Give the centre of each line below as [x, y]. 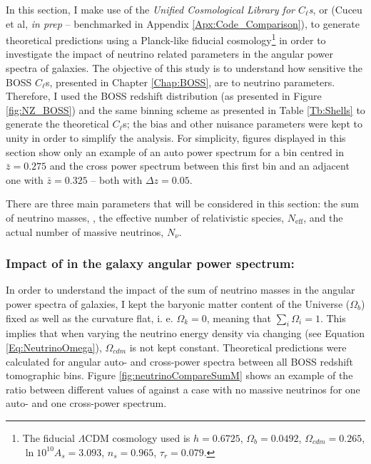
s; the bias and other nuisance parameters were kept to [243, 124]
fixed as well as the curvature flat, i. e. [90, 318]
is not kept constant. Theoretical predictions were [238, 347]
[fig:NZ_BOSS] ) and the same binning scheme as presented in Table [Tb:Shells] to [185, 109]
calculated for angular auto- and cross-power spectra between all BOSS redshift [179, 361]
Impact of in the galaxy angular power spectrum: [150, 263]
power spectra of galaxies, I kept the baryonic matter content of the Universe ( [178, 303]
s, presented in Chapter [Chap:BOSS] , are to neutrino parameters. [190, 82]
